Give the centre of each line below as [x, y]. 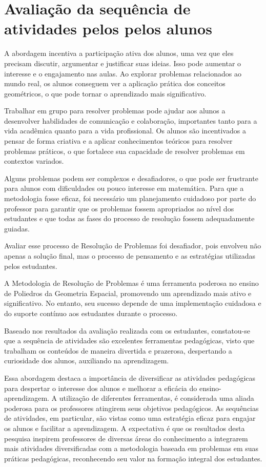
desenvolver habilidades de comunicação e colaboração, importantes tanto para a [131, 120]
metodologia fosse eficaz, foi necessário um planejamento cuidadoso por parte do [130, 198]
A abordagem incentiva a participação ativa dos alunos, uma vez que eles [119, 53]
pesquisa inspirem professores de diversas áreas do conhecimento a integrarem [126, 438]
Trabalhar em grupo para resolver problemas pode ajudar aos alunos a [115, 111]
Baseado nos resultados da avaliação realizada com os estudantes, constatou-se [127, 330]
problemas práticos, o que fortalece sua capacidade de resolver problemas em [125, 151]
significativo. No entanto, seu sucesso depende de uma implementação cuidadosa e [133, 303]
